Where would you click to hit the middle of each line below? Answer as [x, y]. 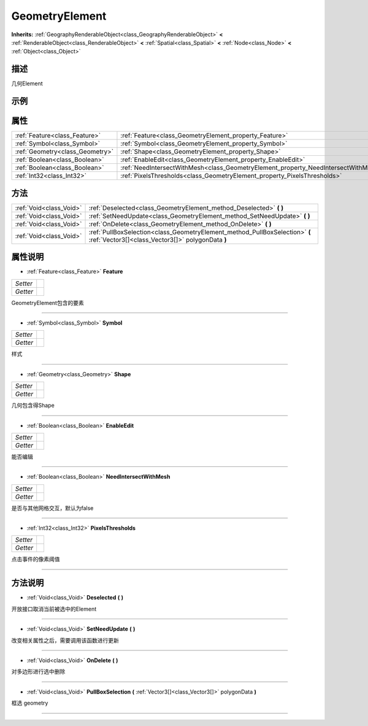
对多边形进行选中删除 [38, 671]
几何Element [27, 83]
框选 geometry [30, 703]
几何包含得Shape [33, 406]
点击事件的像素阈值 [36, 559]
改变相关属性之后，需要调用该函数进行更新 [65, 640]
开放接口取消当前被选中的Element [54, 609]
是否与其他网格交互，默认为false [52, 508]
